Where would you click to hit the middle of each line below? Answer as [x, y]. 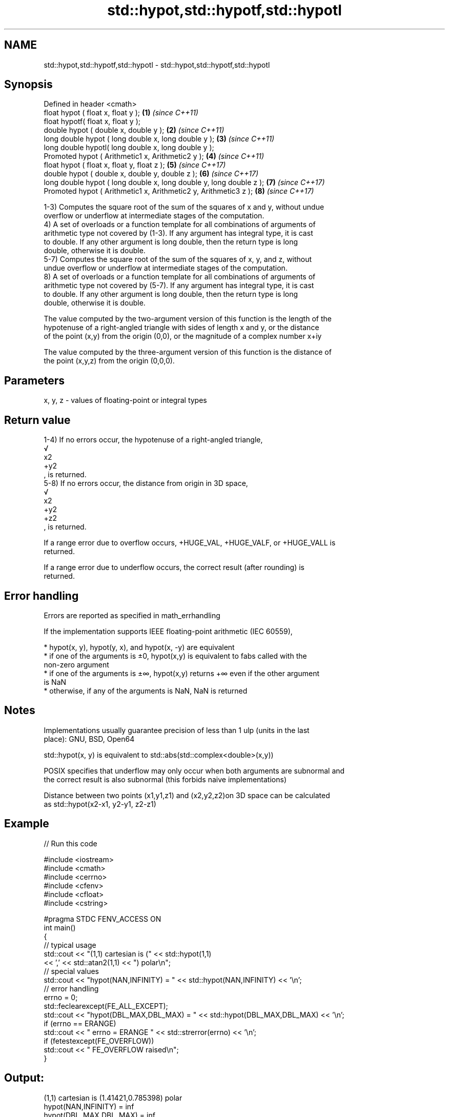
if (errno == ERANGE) [80, 1023]
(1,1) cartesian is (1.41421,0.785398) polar [113, 1098]
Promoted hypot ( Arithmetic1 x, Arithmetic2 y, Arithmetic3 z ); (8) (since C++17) [179, 191]
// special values [72, 971]
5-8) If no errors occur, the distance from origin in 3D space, [146, 483]
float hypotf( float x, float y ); [92, 121]
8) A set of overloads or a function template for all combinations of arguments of [180, 277]
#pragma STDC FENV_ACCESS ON [103, 919]
